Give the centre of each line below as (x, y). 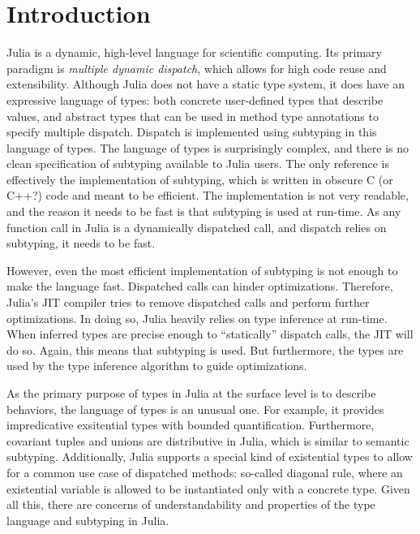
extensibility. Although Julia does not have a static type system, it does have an (206, 84)
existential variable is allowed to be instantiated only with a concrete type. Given (208, 488)
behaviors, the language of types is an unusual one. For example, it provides (195, 409)
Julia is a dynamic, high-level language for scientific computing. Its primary (194, 52)
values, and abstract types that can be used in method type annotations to (193, 116)
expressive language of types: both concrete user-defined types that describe (195, 99)
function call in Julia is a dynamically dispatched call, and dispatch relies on (197, 227)
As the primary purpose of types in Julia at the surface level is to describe (191, 393)
